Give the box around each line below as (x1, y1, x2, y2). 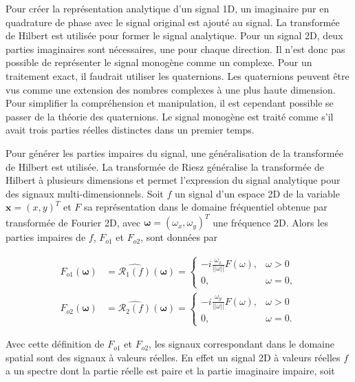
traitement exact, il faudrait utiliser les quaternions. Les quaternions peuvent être (6, 68, 349, 83)
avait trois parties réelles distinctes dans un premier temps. (6, 123, 255, 137)
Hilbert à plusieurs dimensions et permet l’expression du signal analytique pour (6, 173, 341, 187)
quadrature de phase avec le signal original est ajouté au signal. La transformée (6, 14, 340, 29)
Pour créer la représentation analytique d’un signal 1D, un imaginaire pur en (6, 1, 330, 15)
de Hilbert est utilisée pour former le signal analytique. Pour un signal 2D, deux (6, 28, 343, 43)
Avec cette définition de (6, 337, 105, 351)
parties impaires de (6, 230, 86, 244)
